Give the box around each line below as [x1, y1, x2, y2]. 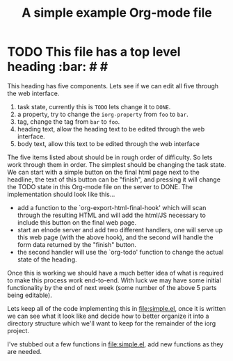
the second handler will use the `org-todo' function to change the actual [17, 248, 224, 256]
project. [7, 326, 30, 335]
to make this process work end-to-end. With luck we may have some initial [7, 276, 221, 284]
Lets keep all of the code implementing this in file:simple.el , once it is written [7, 304, 226, 312]
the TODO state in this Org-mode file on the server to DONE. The [7, 182, 193, 191]
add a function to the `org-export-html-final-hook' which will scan [17, 203, 207, 211]
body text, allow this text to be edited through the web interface [17, 139, 200, 147]
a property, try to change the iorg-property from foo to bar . [17, 110, 189, 118]
